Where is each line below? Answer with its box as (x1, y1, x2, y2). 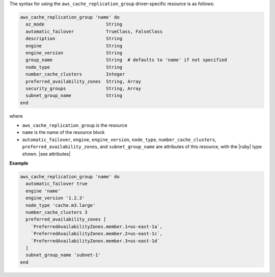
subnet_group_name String (25, 93, 122, 99)
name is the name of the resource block (22, 129, 105, 135)
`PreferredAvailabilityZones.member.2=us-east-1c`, (31, 231, 163, 237)
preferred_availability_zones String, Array (25, 78, 141, 84)
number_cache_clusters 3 (25, 209, 88, 215)
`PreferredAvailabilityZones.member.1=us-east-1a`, (31, 224, 163, 229)
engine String (25, 43, 122, 48)
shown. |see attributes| (22, 151, 71, 157)
